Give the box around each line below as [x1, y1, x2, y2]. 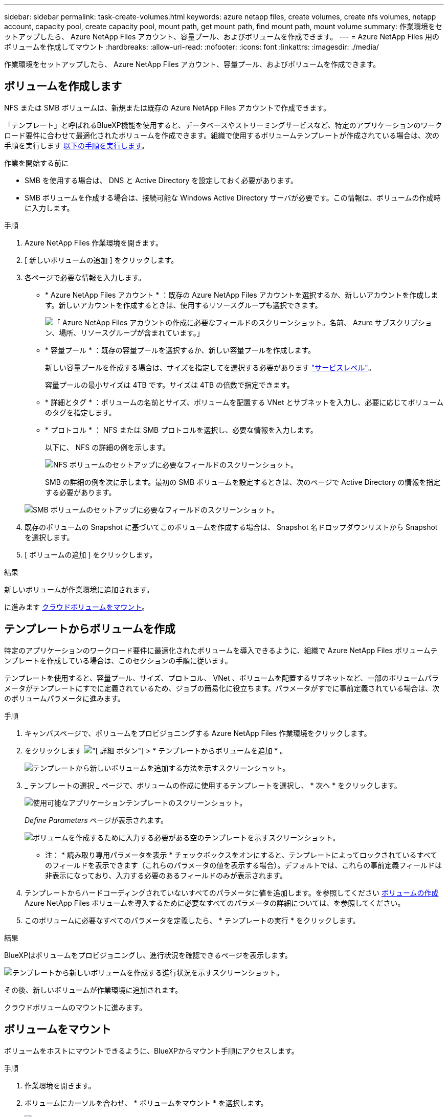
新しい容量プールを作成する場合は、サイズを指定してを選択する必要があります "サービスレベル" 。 [45, 363, 375, 372]
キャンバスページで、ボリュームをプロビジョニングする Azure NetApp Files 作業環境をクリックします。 [25, 728, 371, 738]
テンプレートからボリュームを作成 [4, 622, 175, 636]
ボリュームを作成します [4, 80, 122, 93]
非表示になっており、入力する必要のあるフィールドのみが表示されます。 [45, 870, 287, 880]
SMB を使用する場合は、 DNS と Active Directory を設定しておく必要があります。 [25, 175, 298, 185]
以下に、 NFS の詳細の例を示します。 [45, 442, 170, 452]
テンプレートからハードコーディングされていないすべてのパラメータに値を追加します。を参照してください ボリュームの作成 [25, 888, 439, 897]
